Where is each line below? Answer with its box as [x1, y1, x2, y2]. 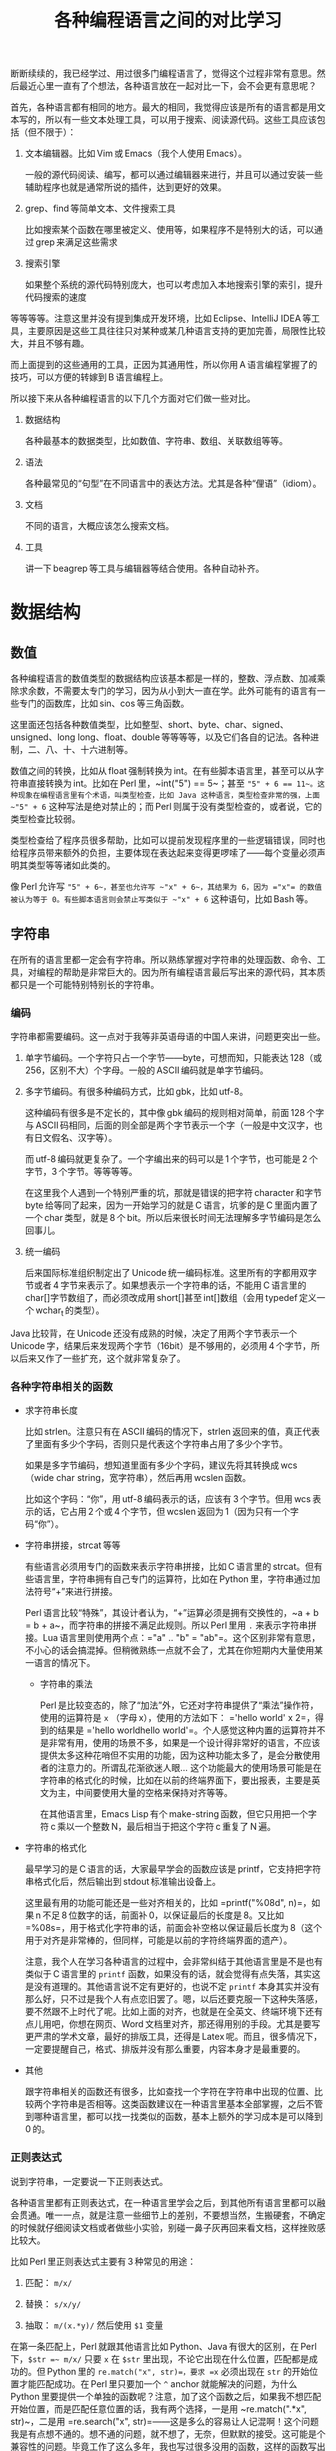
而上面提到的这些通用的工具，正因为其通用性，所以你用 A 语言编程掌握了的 [10, 359, 318, 371]
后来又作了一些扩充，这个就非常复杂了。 [18, 1352, 186, 1365]
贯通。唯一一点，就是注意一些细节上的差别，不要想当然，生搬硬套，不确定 [18, 2209, 326, 2221]
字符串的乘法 [39, 1678, 93, 1690]
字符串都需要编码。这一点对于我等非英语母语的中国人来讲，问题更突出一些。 [10, 1031, 326, 1043]
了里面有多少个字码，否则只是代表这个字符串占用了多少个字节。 [24, 1438, 288, 1450]
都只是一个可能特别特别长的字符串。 [10, 979, 160, 990]
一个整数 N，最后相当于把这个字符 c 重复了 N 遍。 [74, 1821, 277, 1833]
